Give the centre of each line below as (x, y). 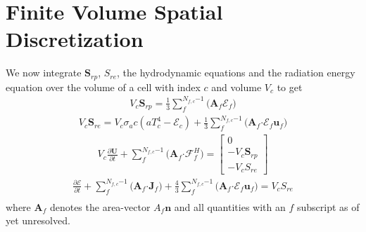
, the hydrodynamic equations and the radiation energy (236, 73)
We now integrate (44, 73)
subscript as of (328, 206)
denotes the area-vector (100, 206)
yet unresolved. (38, 220)
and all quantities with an (230, 206)
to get (290, 87)
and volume (236, 87)
